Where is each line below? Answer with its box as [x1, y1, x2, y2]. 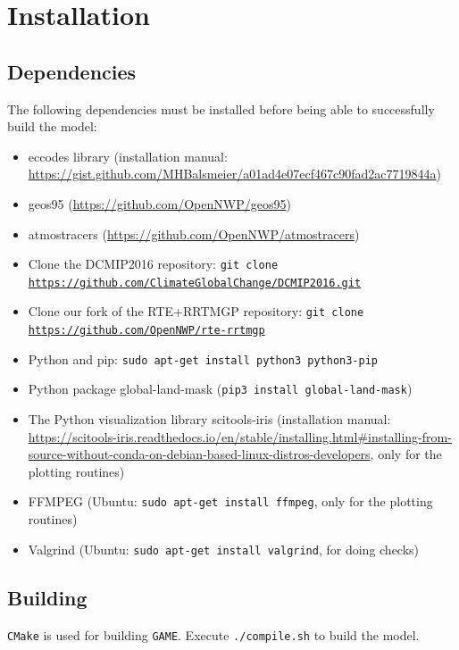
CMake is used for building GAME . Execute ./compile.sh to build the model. [7, 625, 420, 644]
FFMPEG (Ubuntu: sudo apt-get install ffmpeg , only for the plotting [28, 492, 433, 511]
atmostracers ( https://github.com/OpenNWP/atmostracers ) [28, 224, 360, 243]
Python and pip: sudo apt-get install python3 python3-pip [28, 349, 379, 368]
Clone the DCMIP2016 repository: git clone [28, 254, 279, 273]
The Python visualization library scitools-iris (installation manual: [28, 410, 391, 429]
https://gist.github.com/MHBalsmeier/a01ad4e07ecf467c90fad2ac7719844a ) [28, 164, 441, 183]
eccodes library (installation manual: [28, 146, 228, 165]
